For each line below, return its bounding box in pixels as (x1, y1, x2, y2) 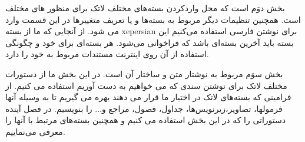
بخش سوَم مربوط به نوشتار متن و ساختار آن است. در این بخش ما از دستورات (5, 67, 283, 80)
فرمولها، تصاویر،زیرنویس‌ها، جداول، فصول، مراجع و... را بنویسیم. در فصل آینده (5, 102, 283, 114)
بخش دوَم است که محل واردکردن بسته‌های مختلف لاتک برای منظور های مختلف (5, 2, 285, 14)
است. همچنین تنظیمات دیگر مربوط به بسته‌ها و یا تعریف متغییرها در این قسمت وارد (5, 13, 301, 25)
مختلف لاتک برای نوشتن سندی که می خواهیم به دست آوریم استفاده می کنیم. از (5, 79, 287, 91)
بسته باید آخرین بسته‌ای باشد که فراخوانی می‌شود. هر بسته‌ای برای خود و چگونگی (5, 36, 294, 48)
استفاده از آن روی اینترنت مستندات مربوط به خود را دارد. (5, 48, 209, 60)
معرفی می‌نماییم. (5, 125, 65, 137)
